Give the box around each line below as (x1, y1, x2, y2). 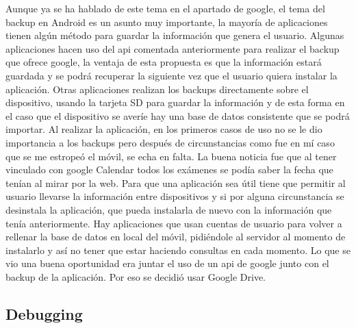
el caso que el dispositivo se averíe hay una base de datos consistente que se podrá (5, 108, 350, 123)
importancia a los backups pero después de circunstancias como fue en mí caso (5, 135, 335, 149)
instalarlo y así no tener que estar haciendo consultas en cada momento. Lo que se (5, 242, 351, 257)
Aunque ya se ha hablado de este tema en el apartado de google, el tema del (5, 1, 325, 15)
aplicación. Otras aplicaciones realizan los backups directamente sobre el (5, 81, 309, 96)
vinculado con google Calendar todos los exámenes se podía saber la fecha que (5, 162, 333, 177)
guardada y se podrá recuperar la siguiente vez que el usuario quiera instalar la (5, 68, 338, 82)
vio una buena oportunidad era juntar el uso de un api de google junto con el (5, 256, 329, 270)
